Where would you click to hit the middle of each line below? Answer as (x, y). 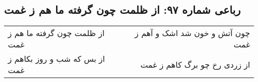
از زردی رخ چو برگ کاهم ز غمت (195, 64)
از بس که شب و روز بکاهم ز (57, 59)
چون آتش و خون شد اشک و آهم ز (192, 33)
